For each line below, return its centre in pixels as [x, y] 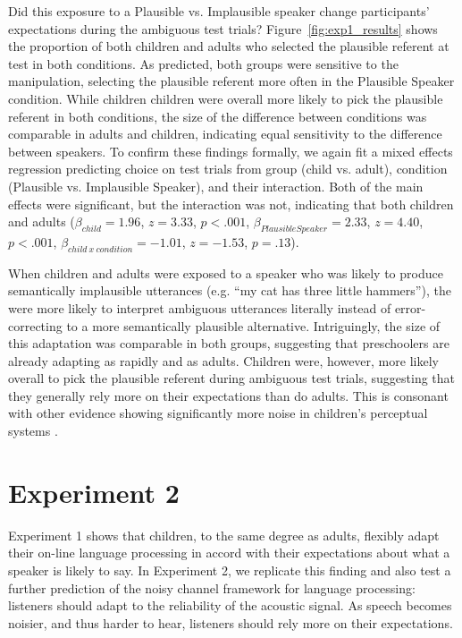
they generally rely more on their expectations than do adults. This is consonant [228, 395]
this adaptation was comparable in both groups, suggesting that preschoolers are [229, 343]
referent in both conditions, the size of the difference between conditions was [218, 116]
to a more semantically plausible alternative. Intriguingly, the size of [253, 325]
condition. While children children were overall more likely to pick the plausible [226, 98]
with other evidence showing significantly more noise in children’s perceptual [218, 413]
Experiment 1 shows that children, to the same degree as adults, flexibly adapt [224, 535]
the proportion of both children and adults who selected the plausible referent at [229, 46]
